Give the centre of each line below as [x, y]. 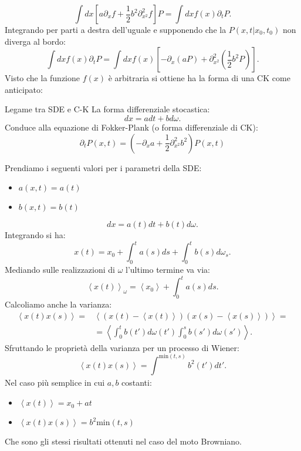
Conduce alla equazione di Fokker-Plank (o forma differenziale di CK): [131, 127]
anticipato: [24, 89]
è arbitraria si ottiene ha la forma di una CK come [199, 78]
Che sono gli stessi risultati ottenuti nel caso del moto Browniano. [123, 441]
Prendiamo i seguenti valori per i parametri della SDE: [103, 167]
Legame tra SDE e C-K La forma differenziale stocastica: [107, 109]
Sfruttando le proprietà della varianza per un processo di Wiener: [122, 347]
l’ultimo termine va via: [168, 270]
